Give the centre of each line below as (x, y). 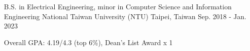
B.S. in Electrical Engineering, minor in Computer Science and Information (118, 6)
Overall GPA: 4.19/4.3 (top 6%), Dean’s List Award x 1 (88, 42)
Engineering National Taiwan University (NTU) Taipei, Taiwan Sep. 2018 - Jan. (125, 16)
